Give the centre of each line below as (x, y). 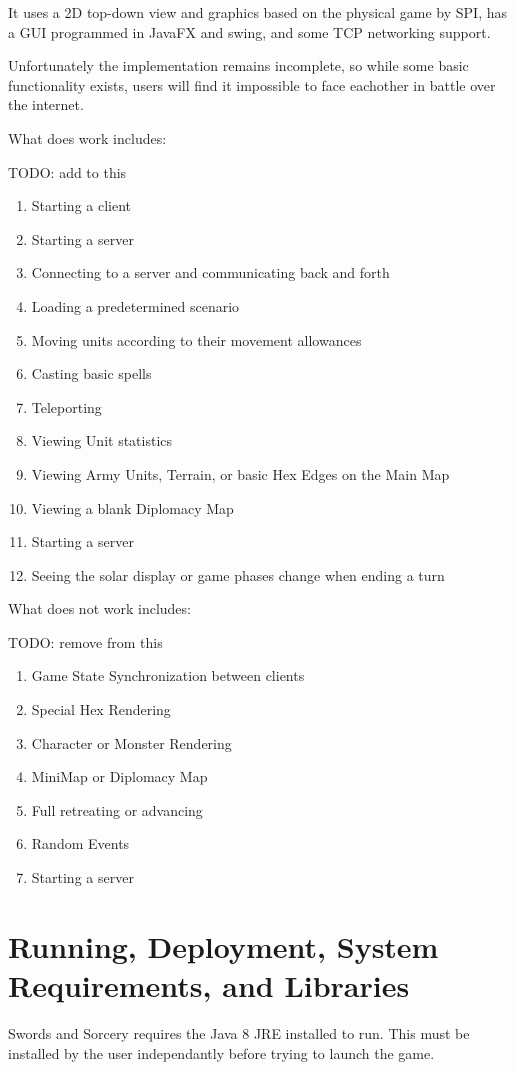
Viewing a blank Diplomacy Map (132, 507)
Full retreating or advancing (117, 809)
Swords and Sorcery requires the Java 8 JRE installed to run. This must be (239, 1032)
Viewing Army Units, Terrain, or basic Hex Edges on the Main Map (240, 473)
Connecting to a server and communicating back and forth (210, 272)
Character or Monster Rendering (131, 742)
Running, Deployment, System (223, 945)
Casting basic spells (91, 373)
